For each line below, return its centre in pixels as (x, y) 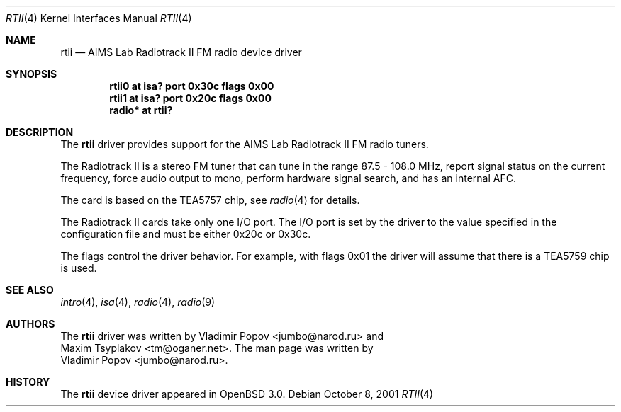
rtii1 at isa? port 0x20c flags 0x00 (190, 98)
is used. (79, 268)
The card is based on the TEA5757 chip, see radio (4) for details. (210, 200)
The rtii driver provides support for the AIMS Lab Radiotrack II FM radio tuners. (245, 144)
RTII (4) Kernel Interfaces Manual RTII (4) (99, 18)
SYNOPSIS (32, 74)
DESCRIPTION (40, 132)
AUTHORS (30, 324)
